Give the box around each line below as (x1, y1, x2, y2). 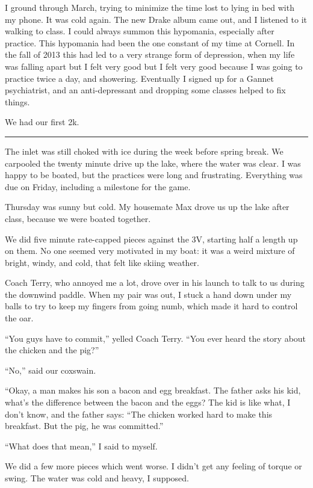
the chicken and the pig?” (5, 344, 99, 356)
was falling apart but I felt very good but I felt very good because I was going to (5, 60, 303, 72)
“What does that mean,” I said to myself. (5, 439, 158, 452)
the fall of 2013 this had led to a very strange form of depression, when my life (5, 48, 295, 61)
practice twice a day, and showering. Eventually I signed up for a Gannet (5, 72, 274, 84)
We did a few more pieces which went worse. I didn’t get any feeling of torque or (5, 460, 302, 472)
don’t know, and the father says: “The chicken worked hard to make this (5, 407, 273, 420)
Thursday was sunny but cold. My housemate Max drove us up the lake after (5, 200, 290, 213)
